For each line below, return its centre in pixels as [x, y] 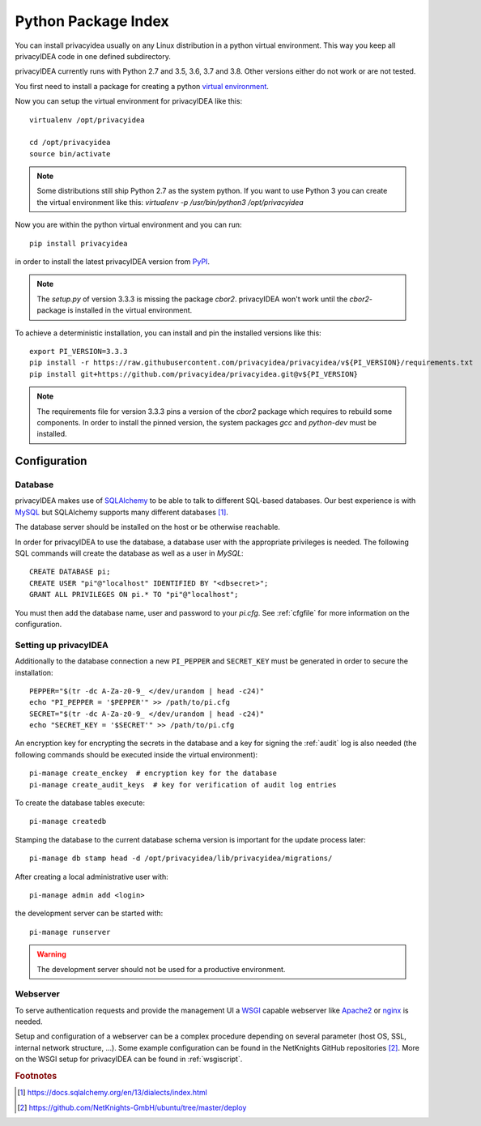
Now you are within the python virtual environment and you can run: [128, 225]
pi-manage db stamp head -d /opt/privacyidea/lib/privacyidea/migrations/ [181, 858]
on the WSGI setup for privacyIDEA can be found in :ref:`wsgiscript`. [129, 1059]
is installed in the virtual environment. [130, 310]
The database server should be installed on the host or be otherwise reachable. [148, 527]
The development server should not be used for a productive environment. [161, 969]
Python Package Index [92, 21]
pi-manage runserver [70, 932]
